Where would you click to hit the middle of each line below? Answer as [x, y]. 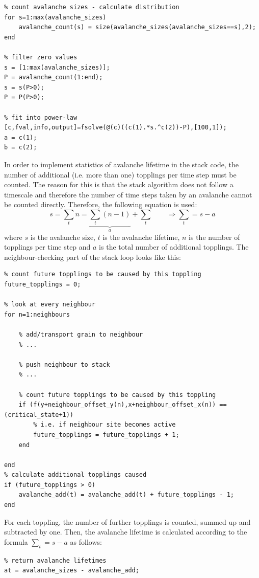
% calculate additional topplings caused [75, 475]
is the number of [214, 237]
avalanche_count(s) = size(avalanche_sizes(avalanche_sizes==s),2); [137, 27]
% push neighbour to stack [64, 364]
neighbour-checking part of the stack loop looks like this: [93, 257]
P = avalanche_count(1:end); [54, 77]
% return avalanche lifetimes [55, 560]
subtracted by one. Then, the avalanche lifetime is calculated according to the [126, 532]
